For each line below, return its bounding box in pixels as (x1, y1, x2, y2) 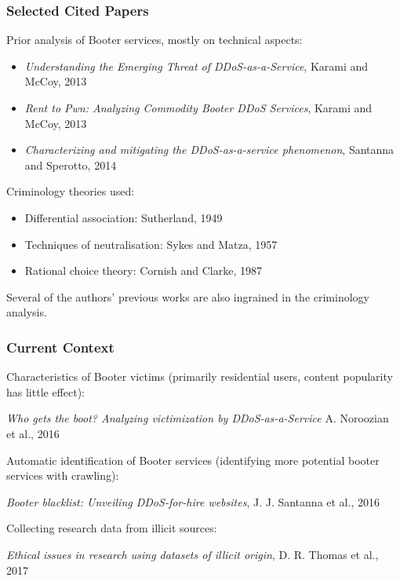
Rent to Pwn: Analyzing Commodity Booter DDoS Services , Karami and (24, 100, 373, 115)
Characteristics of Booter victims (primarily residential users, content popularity (6, 368, 393, 385)
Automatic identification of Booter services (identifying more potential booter (6, 451, 380, 468)
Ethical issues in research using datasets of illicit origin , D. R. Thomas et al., (6, 546, 379, 562)
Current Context (6, 337, 115, 356)
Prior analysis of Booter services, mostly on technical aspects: (6, 31, 303, 48)
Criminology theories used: (6, 183, 135, 199)
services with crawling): (6, 467, 119, 484)
